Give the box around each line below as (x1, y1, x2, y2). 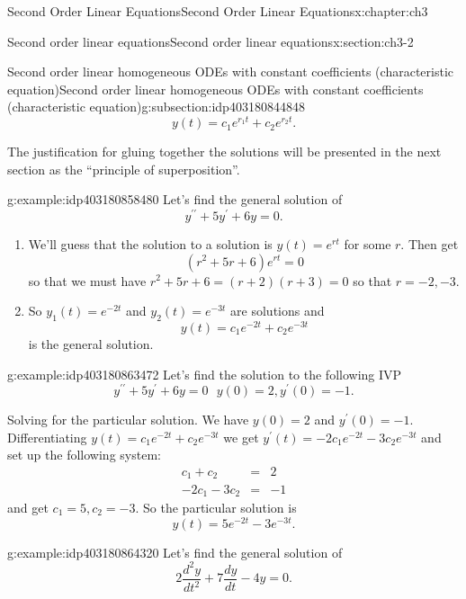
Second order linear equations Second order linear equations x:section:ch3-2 (7, 31, 414, 50)
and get (7, 497, 49, 516)
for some (344, 234, 391, 253)
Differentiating (7, 427, 87, 446)
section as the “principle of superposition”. (7, 159, 240, 178)
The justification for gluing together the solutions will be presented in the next (7, 142, 442, 161)
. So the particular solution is (135, 497, 297, 516)
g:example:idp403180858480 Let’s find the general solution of (7, 190, 343, 209)
